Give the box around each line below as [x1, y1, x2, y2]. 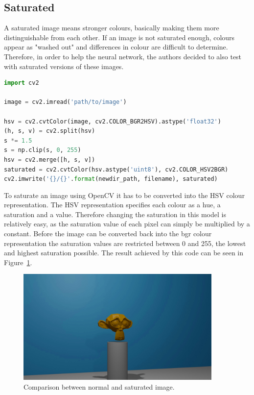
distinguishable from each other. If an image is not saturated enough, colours [4, 32, 235, 42]
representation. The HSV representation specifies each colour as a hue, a [4, 199, 221, 210]
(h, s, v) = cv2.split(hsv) [4, 127, 95, 135]
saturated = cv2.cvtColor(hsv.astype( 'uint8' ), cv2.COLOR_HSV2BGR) [4, 166, 229, 173]
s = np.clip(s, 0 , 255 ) [4, 147, 81, 154]
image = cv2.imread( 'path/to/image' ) [4, 99, 127, 106]
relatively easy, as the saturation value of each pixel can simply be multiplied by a [4, 219, 250, 229]
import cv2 [4, 79, 39, 87]
